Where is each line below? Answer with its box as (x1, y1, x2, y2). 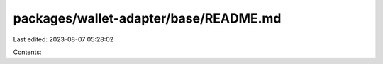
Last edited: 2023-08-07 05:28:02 (13, 35, 114, 44)
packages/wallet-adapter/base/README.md (13, 11, 282, 26)
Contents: (13, 48, 42, 56)
